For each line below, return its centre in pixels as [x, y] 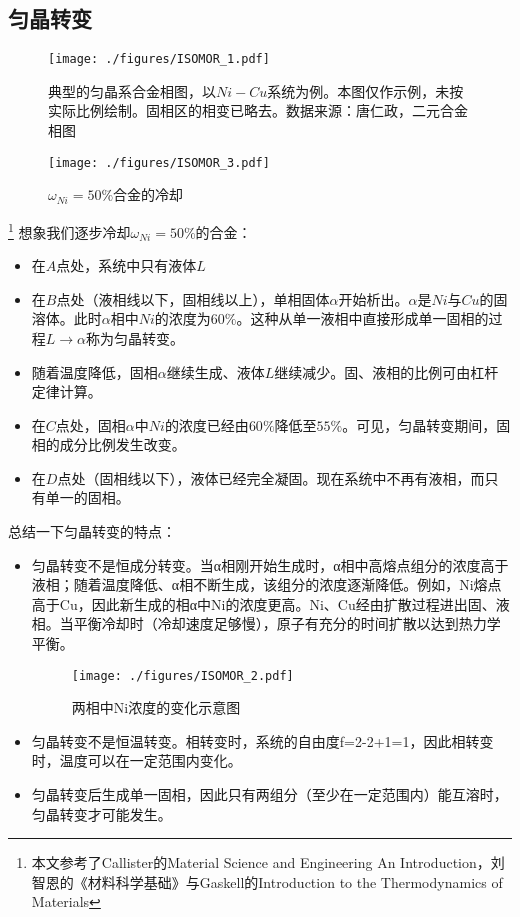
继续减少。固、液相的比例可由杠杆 [386, 371]
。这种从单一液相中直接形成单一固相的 [362, 318]
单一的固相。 [87, 497]
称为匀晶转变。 [135, 337]
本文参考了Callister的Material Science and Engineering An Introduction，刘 [268, 862]
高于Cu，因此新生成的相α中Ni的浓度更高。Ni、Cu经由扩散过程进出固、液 [270, 603]
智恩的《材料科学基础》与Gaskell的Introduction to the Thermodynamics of [267, 881]
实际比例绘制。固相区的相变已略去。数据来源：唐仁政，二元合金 [258, 110]
